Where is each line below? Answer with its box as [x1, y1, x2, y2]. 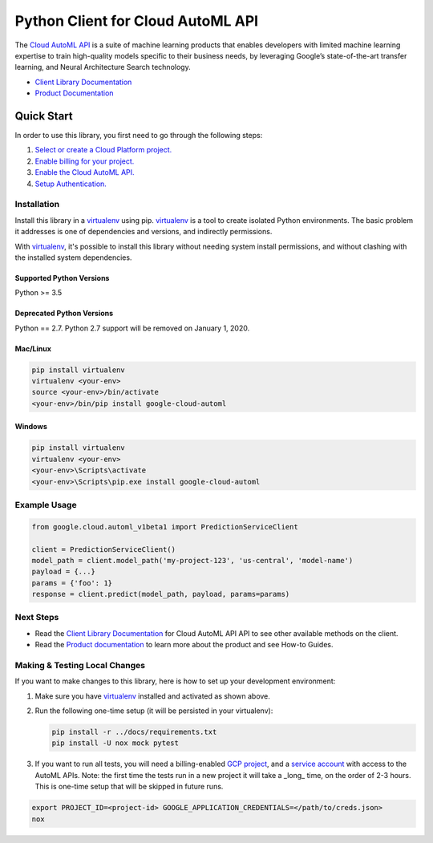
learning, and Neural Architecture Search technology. [14, 63, 192, 72]
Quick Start [14, 109, 73, 123]
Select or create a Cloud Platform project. [34, 145, 172, 155]
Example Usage [14, 499, 77, 510]
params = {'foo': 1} [31, 578, 112, 587]
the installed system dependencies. [14, 253, 132, 262]
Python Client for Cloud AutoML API [14, 12, 259, 30]
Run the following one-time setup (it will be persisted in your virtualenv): [34, 706, 273, 715]
